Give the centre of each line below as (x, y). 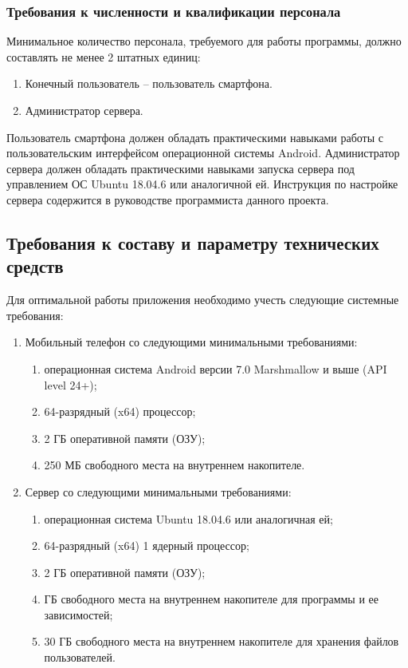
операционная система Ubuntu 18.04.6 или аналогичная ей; (188, 518)
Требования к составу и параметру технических (193, 242)
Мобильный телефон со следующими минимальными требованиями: (191, 342)
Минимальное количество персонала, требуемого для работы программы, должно (204, 41)
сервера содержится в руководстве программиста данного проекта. (168, 199)
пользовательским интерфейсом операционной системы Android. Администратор (203, 153)
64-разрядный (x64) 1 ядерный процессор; (147, 545)
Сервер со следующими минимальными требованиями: (158, 491)
